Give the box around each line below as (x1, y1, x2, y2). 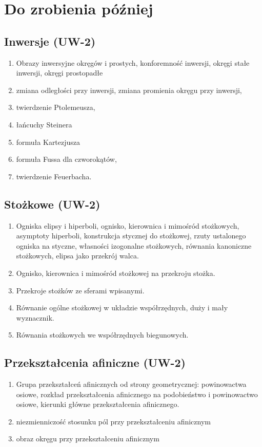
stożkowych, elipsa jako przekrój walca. (16, 250, 139, 261)
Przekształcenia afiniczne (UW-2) (4, 355, 186, 370)
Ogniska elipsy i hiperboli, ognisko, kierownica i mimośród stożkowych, (16, 220, 239, 231)
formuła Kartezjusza (16, 136, 80, 147)
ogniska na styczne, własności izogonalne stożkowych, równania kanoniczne (16, 240, 252, 251)
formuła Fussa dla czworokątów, (16, 154, 117, 164)
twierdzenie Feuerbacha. (16, 171, 92, 181)
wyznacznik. (16, 312, 54, 323)
